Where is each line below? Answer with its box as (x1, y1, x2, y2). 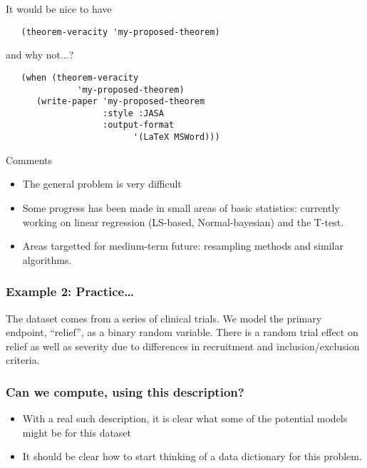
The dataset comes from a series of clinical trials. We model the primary (6, 310, 322, 325)
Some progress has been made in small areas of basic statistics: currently (22, 200, 340, 215)
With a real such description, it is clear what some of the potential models (22, 411, 348, 426)
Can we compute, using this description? (6, 382, 244, 400)
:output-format (103, 120, 175, 131)
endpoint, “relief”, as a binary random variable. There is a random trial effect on (6, 325, 358, 340)
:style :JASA (103, 108, 164, 118)
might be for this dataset (22, 424, 132, 439)
